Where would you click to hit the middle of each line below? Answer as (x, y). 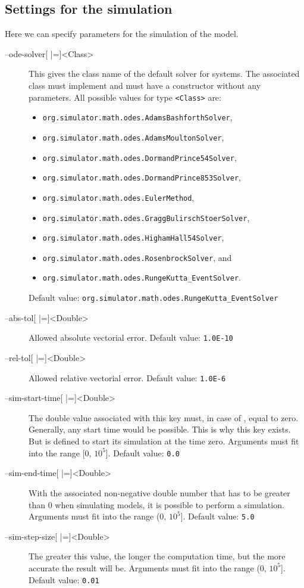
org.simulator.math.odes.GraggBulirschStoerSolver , (146, 217)
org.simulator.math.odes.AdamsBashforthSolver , (137, 117)
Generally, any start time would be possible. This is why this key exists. (160, 429)
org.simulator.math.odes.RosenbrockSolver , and (137, 257)
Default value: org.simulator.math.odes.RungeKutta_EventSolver (153, 298)
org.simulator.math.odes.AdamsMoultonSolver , (133, 137)
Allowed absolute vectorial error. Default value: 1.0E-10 (131, 337)
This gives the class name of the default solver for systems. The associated (164, 74)
